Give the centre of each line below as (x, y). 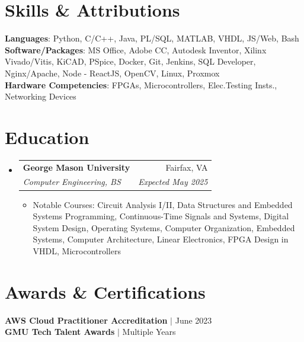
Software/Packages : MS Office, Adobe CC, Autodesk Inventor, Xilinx (136, 49)
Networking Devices (41, 96)
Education (47, 137)
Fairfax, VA (187, 167)
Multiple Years (149, 332)
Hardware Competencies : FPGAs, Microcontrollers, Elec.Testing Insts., (141, 84)
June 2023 (193, 320)
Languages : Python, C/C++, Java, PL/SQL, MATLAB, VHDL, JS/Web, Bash (152, 38)
